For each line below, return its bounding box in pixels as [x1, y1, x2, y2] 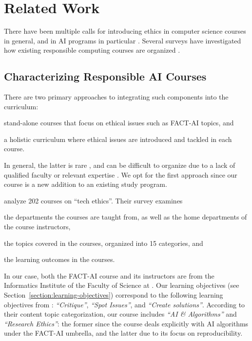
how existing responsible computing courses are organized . [4, 45, 180, 55]
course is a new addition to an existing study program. [4, 179, 167, 189]
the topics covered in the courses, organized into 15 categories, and [4, 238, 203, 248]
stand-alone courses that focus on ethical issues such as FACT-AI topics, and [4, 118, 234, 128]
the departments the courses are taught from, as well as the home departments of [4, 212, 247, 222]
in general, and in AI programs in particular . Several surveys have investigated [4, 35, 241, 45]
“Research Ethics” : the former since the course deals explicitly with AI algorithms [4, 318, 249, 328]
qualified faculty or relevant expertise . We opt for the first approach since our [4, 169, 237, 180]
